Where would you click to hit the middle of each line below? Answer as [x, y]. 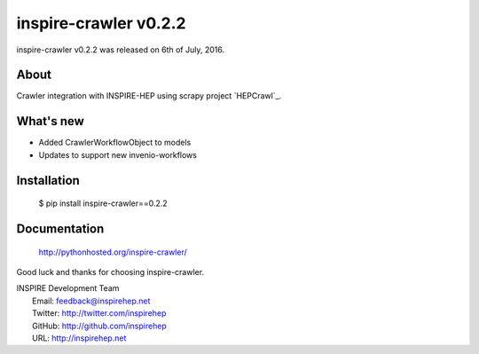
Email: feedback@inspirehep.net [91, 301]
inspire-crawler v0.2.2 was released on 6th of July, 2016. [121, 50]
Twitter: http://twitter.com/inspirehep [99, 313]
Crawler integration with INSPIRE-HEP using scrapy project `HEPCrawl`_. [149, 96]
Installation [48, 181]
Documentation [60, 228]
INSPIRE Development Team [68, 288]
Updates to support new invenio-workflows [118, 154]
